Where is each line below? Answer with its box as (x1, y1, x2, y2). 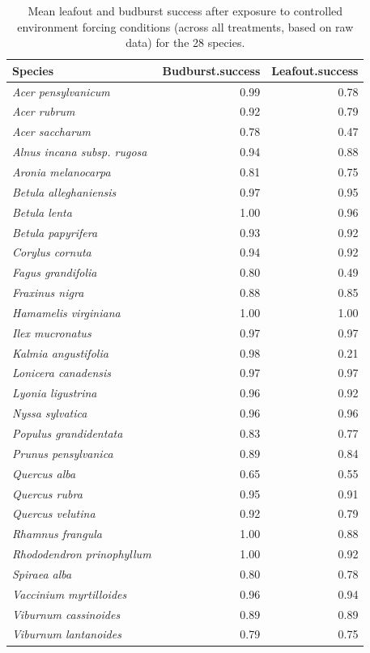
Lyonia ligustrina (12, 384, 97, 401)
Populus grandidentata (12, 424, 123, 441)
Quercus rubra (12, 485, 83, 502)
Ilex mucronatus (12, 324, 91, 341)
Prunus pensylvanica (12, 444, 113, 461)
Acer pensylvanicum (12, 83, 110, 100)
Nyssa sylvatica (12, 405, 87, 422)
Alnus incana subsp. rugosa (12, 143, 147, 160)
